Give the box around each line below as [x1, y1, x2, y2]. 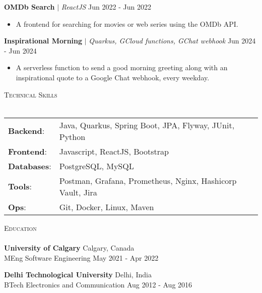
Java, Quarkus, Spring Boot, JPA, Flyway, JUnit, [59, 119, 235, 131]
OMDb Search [4, 2, 55, 12]
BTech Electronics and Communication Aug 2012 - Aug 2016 [4, 279, 192, 289]
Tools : [8, 180, 32, 192]
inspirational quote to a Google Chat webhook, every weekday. [16, 72, 210, 82]
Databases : [8, 160, 51, 172]
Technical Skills [4, 89, 57, 100]
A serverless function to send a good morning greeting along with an [16, 62, 228, 73]
